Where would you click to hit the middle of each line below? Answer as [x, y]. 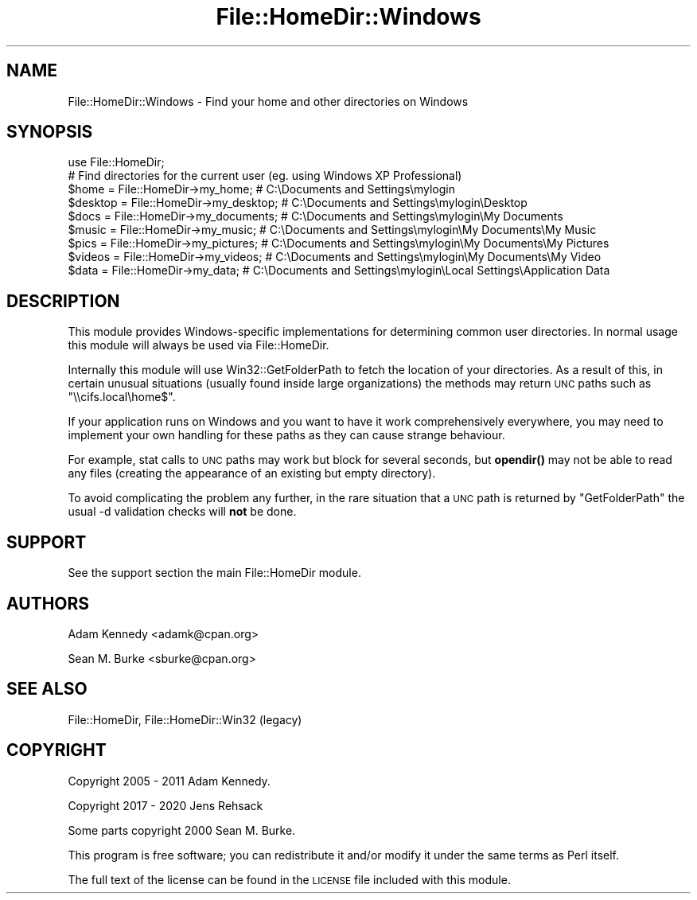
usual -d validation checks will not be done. [182, 512]
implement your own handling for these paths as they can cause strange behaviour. [286, 435]
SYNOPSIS [50, 132]
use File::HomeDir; [116, 162]
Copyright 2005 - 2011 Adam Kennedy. [169, 781]
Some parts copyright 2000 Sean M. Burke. [182, 830]
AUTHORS [48, 603]
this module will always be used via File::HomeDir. [199, 345]
